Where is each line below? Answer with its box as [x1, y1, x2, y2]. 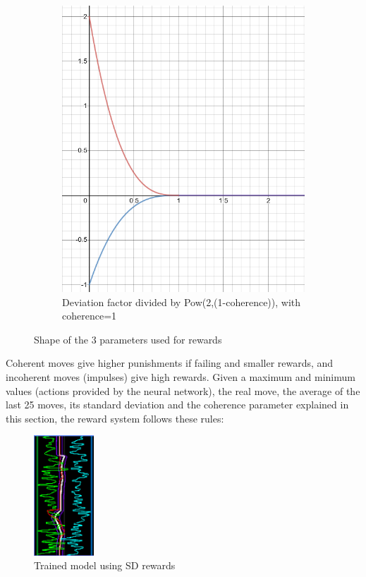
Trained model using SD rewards [34, 558, 176, 573]
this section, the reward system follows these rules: [6, 411, 224, 425]
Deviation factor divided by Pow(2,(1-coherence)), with [62, 294, 301, 309]
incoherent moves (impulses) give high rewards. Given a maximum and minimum [6, 369, 355, 384]
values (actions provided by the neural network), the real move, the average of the [6, 383, 360, 398]
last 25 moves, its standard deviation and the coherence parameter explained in [6, 397, 349, 412]
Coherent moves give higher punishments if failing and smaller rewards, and [6, 356, 334, 370]
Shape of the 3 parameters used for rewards [34, 332, 222, 346]
